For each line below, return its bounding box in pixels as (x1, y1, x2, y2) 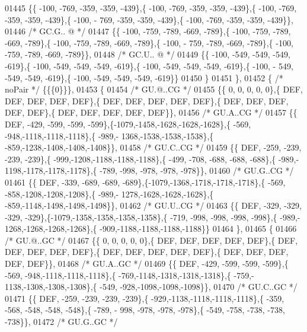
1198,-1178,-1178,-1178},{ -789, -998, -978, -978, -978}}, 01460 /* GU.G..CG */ (5, 164, 294, 177)
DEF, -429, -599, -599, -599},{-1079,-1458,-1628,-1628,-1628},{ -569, (5, 117, 251, 130)
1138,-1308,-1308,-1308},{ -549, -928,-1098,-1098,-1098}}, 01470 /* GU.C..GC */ (5, 280, 298, 293)
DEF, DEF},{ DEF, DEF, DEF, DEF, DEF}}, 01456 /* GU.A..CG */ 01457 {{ (5, 106, 298, 119)
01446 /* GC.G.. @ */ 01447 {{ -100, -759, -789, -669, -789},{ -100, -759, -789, (5, 25, 291, 37)
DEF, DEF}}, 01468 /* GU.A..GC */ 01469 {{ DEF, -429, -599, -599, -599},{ (5, 257, 289, 270)
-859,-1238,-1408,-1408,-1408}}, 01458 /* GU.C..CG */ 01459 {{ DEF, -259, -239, (5, 141, 302, 154)
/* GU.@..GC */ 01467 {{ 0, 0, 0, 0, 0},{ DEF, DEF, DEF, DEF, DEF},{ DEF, (5, 234, 298, 246)
